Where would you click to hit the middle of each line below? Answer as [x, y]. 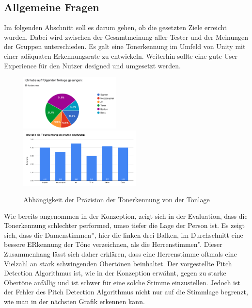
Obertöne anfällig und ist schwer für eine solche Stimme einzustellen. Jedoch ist [122, 282]
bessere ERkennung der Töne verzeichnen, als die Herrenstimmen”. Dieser [113, 244]
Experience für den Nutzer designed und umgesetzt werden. [92, 65]
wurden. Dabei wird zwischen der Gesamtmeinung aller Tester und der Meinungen [126, 37]
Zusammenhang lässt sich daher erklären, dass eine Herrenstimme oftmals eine [120, 254]
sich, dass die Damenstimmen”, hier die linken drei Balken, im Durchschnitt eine [124, 235]
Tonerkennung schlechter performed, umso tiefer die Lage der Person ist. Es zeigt [125, 225]
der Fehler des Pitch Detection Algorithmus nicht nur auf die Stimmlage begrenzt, [126, 292]
